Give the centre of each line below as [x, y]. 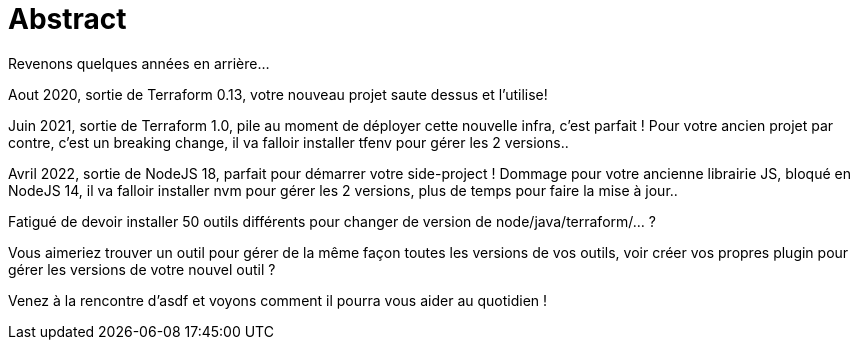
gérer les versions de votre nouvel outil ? [142, 269]
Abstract [67, 19]
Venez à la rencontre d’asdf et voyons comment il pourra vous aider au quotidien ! [278, 300]
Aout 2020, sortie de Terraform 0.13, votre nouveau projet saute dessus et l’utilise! [278, 94]
